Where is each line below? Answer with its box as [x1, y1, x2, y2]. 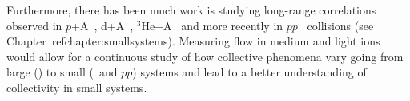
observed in [6, 17, 62, 33]
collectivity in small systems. [6, 79, 147, 95]
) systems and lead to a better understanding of [132, 64, 367, 80]
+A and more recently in [155, 17, 283, 33]
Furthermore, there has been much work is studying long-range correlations [6, 2, 376, 17]
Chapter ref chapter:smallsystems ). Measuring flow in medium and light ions [6, 33, 380, 49]
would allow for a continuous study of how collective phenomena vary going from [6, 48, 404, 64]
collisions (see [307, 17, 374, 33]
